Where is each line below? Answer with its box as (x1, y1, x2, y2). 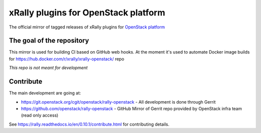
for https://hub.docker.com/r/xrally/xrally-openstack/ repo (9, 56, 124, 62)
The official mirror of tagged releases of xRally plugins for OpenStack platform (9, 24, 165, 30)
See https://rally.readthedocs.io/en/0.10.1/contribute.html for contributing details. (9, 121, 170, 127)
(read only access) (21, 112, 58, 118)
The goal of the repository (9, 37, 89, 45)
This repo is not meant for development (9, 65, 88, 71)
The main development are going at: (9, 90, 81, 96)
